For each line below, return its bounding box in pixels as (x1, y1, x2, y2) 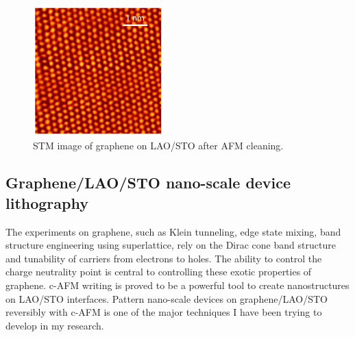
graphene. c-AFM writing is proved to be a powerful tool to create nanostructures (5, 277, 350, 292)
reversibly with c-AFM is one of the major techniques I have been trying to (5, 305, 322, 319)
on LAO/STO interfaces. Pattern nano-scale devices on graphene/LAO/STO (5, 291, 328, 305)
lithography (5, 192, 88, 213)
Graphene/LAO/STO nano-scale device (5, 172, 291, 193)
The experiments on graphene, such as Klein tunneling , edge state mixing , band (5, 224, 341, 238)
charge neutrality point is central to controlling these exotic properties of (5, 264, 312, 279)
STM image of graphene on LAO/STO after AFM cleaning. (33, 138, 284, 153)
